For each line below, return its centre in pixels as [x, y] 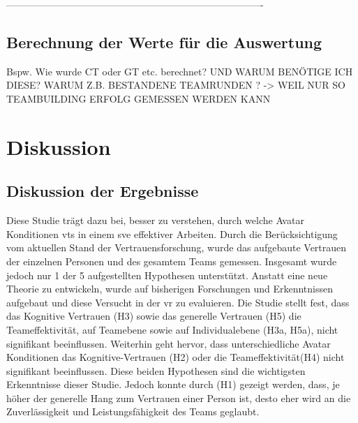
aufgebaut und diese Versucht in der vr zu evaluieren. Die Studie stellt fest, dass [178, 302]
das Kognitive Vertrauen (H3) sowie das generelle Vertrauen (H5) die [154, 316]
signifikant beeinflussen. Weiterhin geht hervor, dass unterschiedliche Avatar [169, 343]
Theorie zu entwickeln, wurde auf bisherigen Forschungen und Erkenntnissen [170, 289]
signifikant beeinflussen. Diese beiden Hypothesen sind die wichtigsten [156, 370]
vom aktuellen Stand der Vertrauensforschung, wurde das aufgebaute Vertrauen [177, 247]
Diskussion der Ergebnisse [103, 191]
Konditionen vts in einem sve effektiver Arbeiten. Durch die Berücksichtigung [172, 233]
